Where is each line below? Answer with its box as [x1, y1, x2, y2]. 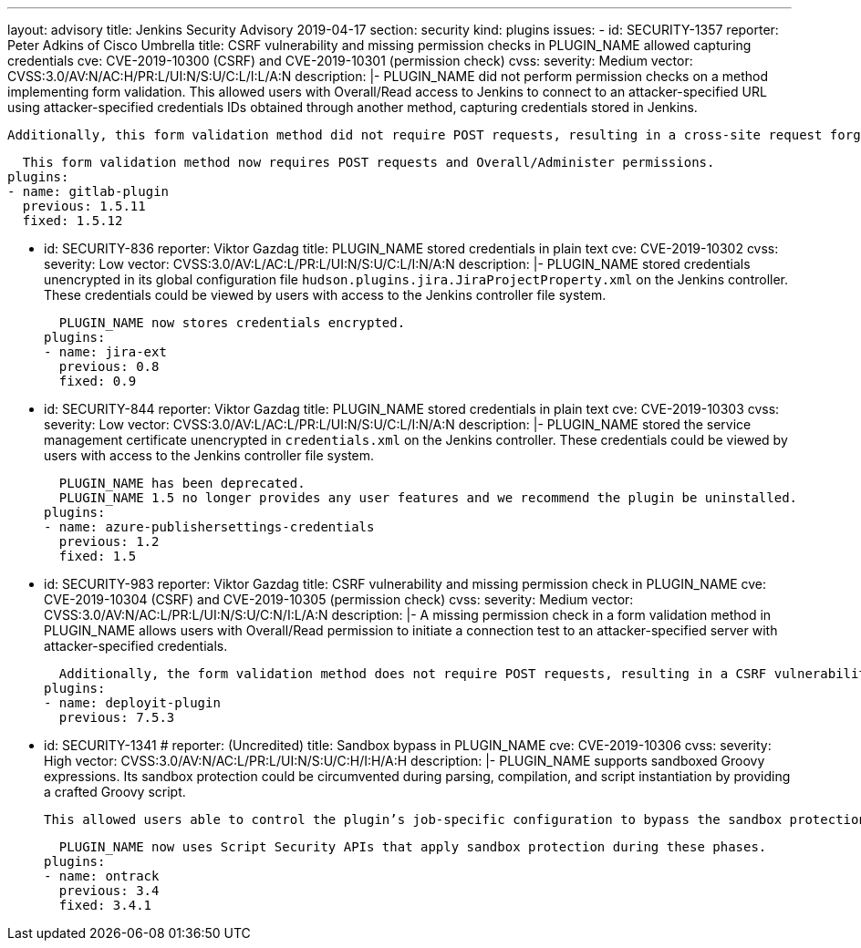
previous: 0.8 [58, 359, 160, 374]
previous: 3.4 [58, 883, 160, 898]
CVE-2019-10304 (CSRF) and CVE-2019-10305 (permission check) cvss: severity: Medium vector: [44, 592, 634, 607]
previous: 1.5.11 [22, 199, 146, 213]
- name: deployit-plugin [44, 696, 221, 710]
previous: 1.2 [58, 534, 160, 549]
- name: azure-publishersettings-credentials [44, 520, 375, 534]
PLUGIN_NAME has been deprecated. [58, 476, 306, 490]
